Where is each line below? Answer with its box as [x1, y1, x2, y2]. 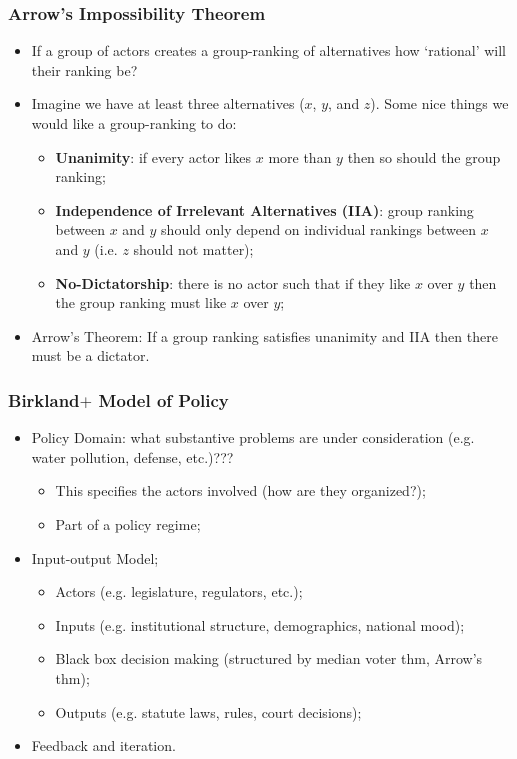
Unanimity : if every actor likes [55, 146, 252, 167]
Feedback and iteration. [31, 735, 176, 756]
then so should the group [347, 146, 501, 167]
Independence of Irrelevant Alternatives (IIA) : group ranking [55, 199, 474, 220]
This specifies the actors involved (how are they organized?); [55, 480, 426, 501]
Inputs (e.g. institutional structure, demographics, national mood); [55, 614, 465, 635]
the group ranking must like [55, 292, 227, 313]
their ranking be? [31, 59, 138, 80]
